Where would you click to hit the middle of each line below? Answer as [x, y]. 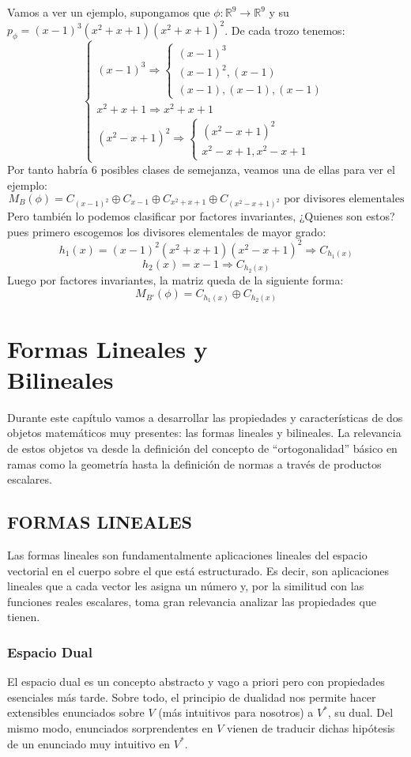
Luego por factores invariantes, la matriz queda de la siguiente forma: [175, 280]
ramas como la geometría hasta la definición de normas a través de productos [194, 463]
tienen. [24, 617]
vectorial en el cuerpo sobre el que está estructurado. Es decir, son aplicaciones [198, 570]
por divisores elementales [344, 199]
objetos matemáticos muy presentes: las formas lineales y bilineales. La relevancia [204, 433]
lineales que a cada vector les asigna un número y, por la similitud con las [186, 586]
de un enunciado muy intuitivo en [89, 743]
